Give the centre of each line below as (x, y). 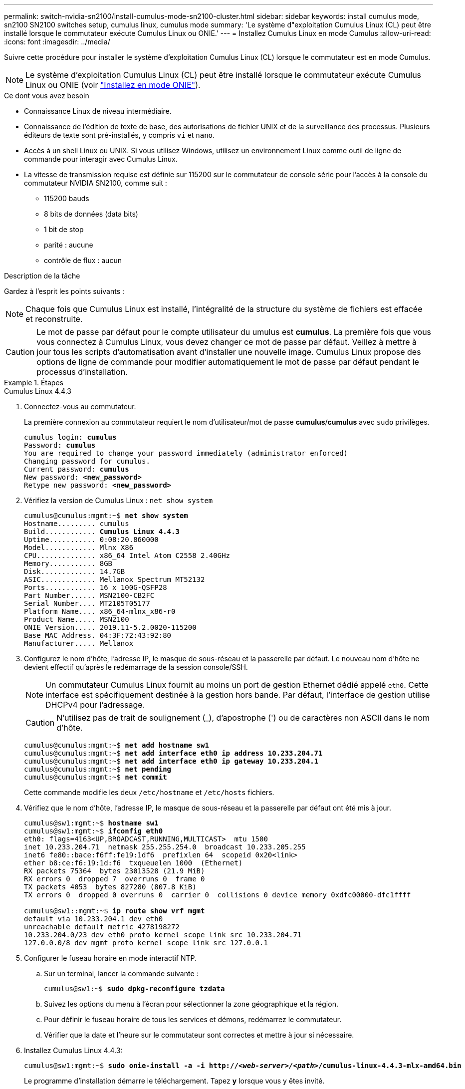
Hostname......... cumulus (77, 524)
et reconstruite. (54, 319)
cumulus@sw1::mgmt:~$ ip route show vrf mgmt (115, 911)
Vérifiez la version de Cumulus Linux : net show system (118, 500)
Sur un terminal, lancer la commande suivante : (121, 973)
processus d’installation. (82, 372)
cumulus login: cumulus (70, 437)
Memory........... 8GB (68, 563)
